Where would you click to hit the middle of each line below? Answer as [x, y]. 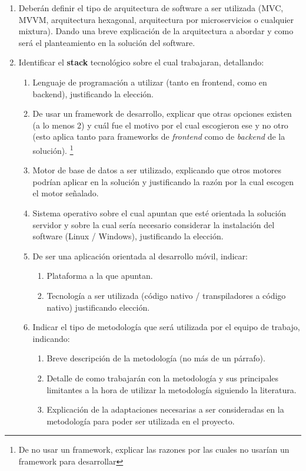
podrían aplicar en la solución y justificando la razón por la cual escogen [163, 181]
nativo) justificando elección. [98, 307]
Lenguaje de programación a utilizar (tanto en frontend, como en [150, 82]
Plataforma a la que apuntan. [100, 276]
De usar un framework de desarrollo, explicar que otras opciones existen [162, 113]
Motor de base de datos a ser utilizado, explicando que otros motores [157, 170]
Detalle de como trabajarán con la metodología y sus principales [163, 378]
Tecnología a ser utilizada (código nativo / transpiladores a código [166, 295]
